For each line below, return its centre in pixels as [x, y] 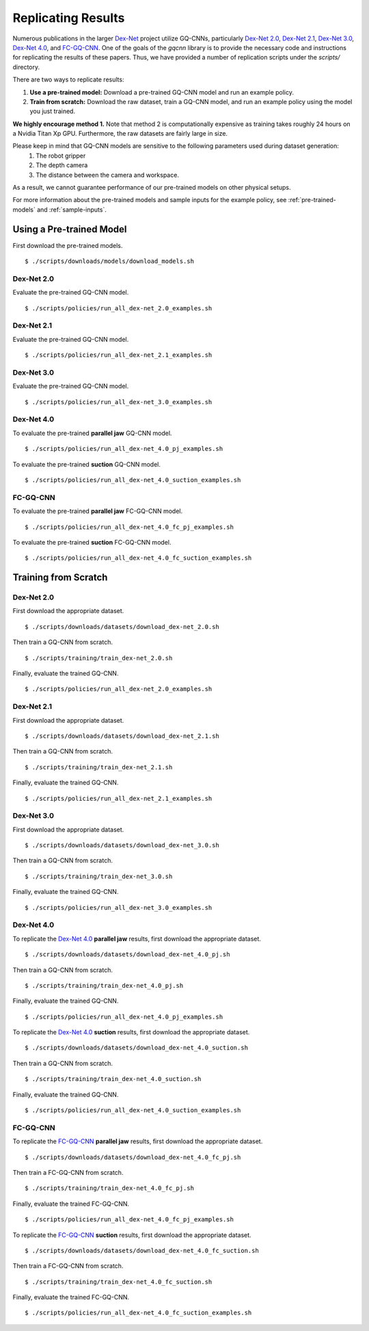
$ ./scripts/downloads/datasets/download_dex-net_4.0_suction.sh [137, 1048]
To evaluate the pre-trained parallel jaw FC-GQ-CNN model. [98, 511]
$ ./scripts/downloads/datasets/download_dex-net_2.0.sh [122, 626]
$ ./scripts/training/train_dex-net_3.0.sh [99, 876]
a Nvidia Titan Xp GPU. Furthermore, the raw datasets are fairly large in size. [120, 134]
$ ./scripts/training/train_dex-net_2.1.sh [99, 767]
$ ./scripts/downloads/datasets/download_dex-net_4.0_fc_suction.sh [142, 1251]
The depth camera [62, 165]
